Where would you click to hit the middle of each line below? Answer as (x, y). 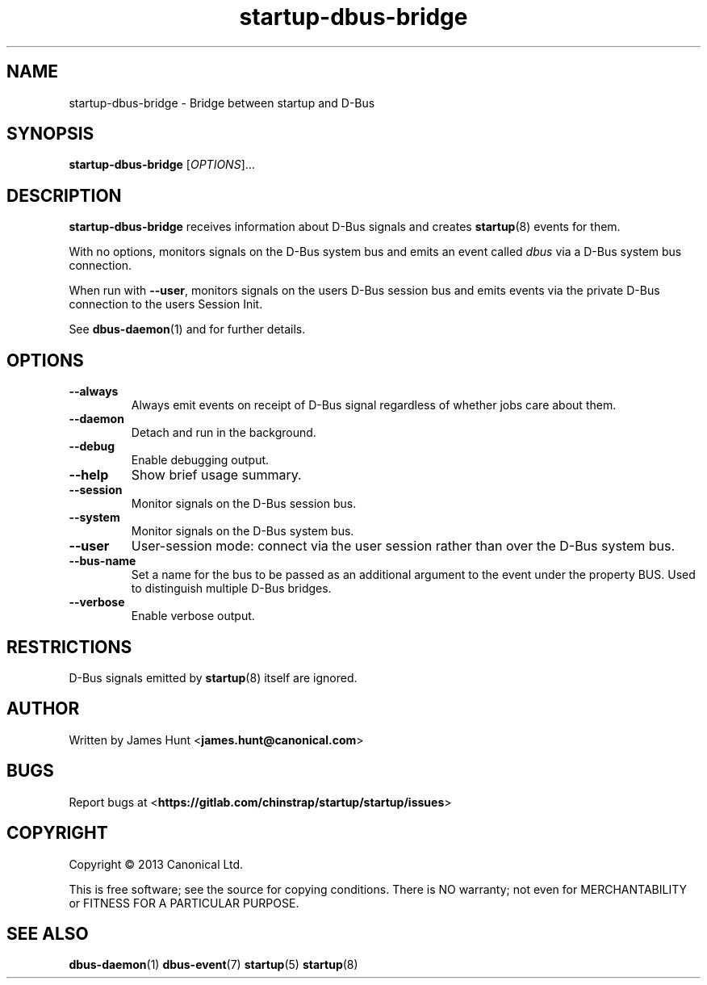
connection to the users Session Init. (166, 304)
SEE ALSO (48, 933)
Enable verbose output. (193, 616)
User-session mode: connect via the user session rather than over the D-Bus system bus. (403, 546)
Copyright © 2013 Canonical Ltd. (156, 864)
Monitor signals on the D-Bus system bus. (243, 531)
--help (89, 475)
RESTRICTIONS (69, 647)
